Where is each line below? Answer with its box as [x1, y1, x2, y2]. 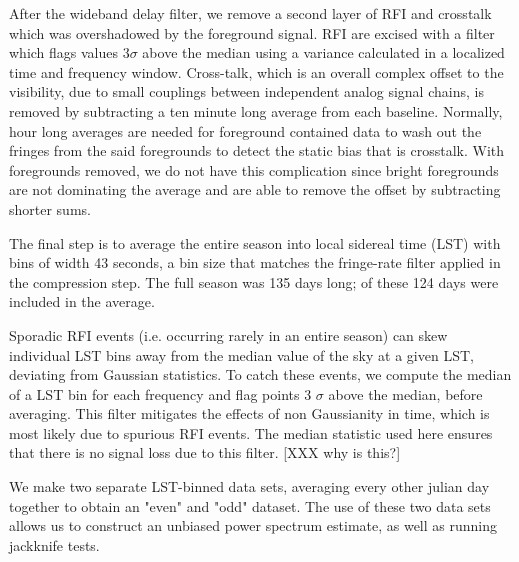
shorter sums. [9, 198, 91, 219]
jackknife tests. [9, 534, 100, 555]
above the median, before [328, 383, 483, 404]
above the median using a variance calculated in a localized [142, 42, 505, 63]
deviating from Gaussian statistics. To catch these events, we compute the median [9, 364, 512, 385]
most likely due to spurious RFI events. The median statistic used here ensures [9, 422, 493, 443]
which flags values [9, 42, 119, 63]
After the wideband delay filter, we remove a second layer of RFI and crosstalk [9, 3, 492, 23]
